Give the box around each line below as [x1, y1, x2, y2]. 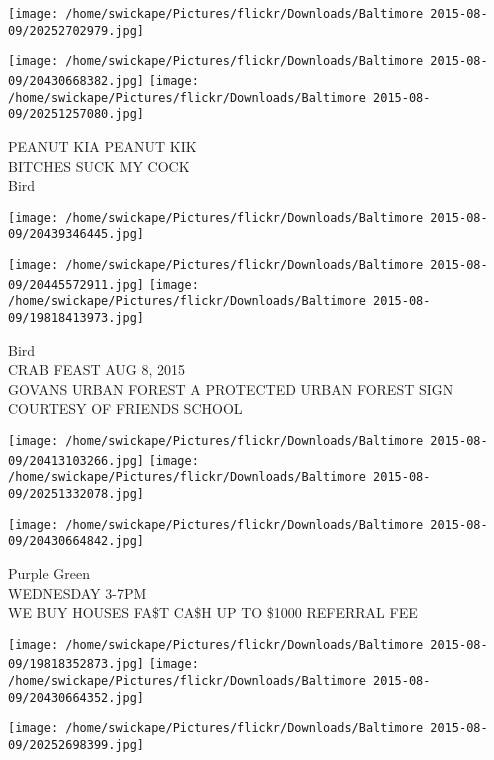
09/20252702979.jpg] [8, 23, 145, 38]
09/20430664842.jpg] [8, 534, 145, 549]
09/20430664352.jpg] [8, 690, 145, 705]
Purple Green [8, 562, 91, 583]
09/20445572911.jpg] [8, 277, 145, 292]
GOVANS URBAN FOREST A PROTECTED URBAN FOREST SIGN [8, 378, 454, 399]
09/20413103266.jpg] [8, 453, 145, 468]
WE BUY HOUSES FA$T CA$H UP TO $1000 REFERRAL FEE [8, 602, 418, 623]
